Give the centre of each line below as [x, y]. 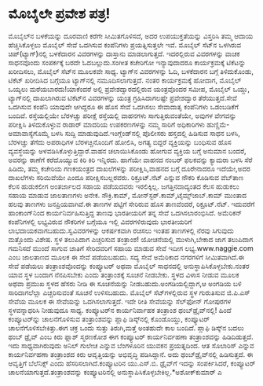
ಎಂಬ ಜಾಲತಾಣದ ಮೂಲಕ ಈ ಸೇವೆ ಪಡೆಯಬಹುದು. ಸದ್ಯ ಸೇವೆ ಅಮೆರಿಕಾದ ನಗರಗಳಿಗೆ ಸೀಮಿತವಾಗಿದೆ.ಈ [126, 257]
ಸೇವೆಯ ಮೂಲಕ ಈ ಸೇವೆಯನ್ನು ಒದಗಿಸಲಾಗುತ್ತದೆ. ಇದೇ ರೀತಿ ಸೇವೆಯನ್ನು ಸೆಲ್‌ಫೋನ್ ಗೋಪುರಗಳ [120, 301]
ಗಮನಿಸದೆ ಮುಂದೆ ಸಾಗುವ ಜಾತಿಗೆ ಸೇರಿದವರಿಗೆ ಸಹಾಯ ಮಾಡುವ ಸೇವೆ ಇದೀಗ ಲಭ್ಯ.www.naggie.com [131, 248]
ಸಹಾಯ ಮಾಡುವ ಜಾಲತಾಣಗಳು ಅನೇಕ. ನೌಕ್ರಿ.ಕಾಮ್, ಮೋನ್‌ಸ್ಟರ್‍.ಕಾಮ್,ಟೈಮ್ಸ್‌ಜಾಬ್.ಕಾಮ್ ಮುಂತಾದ [128, 195]
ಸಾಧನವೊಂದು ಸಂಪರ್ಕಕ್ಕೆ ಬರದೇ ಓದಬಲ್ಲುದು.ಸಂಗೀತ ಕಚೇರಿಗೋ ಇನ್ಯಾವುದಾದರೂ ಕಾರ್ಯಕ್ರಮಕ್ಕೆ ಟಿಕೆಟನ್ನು [127, 62]
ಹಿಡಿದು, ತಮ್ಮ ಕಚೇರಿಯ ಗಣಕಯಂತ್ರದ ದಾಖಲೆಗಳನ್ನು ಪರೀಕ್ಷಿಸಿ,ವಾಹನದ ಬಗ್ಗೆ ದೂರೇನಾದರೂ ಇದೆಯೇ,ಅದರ [130, 168]
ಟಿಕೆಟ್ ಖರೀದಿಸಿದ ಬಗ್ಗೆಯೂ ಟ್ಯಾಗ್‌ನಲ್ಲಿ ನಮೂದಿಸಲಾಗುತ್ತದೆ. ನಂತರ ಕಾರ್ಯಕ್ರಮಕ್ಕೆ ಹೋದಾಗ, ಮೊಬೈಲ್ [125, 80]
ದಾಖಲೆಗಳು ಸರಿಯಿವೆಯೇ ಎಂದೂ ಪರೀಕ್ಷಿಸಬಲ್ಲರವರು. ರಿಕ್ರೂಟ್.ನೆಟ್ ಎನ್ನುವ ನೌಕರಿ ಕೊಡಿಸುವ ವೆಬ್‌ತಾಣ [126, 177]
